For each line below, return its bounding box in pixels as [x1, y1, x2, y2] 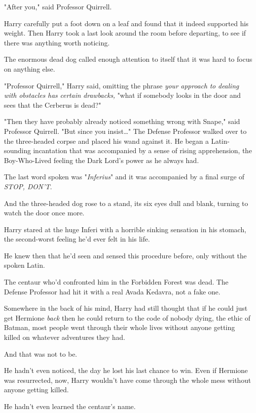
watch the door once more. [4, 207, 85, 218]
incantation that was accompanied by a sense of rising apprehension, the [33, 145, 252, 156]
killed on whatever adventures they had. [4, 332, 125, 342]
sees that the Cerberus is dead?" [4, 99, 101, 110]
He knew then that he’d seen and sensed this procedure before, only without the [4, 250, 247, 260]
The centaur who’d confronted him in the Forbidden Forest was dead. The [4, 277, 228, 287]
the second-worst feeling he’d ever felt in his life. [4, 234, 150, 244]
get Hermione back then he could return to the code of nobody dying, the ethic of [4, 312, 251, 323]
